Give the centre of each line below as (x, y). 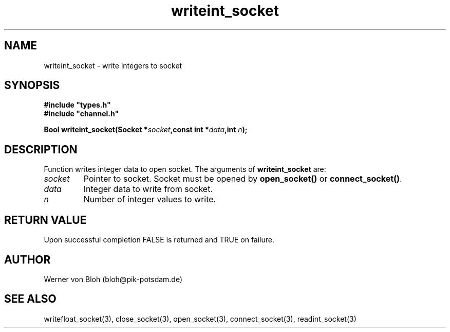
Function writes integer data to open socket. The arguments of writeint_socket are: (185, 169)
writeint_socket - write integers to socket (113, 65)
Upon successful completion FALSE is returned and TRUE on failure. (159, 240)
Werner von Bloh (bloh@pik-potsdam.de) (113, 279)
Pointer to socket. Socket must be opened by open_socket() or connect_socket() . (243, 179)
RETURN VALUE (45, 220)
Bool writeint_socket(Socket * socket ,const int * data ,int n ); (146, 130)
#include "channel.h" (81, 114)
